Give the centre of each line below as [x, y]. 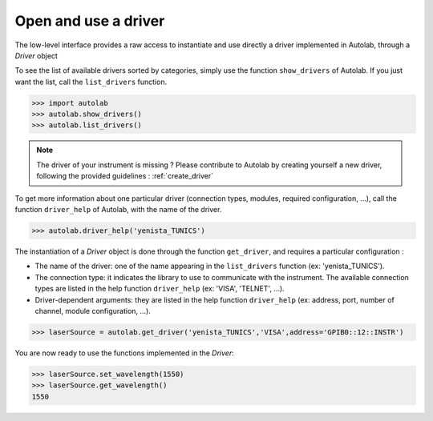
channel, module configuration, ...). [93, 311]
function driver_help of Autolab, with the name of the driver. [118, 210]
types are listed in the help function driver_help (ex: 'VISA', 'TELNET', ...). [160, 289]
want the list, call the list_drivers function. [91, 82]
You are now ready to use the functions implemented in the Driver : [124, 353]
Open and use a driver [90, 21]
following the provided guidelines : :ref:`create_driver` [125, 176]
